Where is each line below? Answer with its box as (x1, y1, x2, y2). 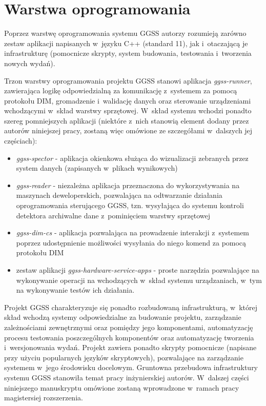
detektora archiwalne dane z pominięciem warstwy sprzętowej (16, 210, 211, 220)
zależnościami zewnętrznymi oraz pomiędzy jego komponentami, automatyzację (4, 321, 253, 332)
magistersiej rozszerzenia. (4, 392, 83, 403)
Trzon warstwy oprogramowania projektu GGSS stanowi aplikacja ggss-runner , (4, 75, 252, 86)
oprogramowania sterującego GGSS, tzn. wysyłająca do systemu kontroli (16, 200, 244, 211)
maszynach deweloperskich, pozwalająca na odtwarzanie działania (16, 190, 222, 200)
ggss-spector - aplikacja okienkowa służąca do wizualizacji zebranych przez (16, 152, 249, 163)
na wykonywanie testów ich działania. (16, 285, 135, 295)
